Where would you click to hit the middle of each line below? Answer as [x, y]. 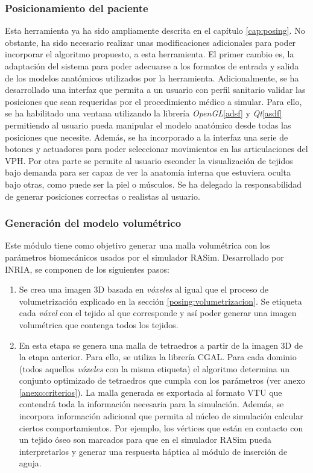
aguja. [30, 463]
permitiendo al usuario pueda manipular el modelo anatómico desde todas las [148, 125]
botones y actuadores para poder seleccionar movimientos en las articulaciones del [156, 149]
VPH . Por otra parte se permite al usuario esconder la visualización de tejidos [149, 160]
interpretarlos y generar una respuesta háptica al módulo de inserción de [153, 451]
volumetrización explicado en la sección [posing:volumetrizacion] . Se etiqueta [160, 301]
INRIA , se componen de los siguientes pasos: [87, 269]
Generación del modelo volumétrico [93, 223]
